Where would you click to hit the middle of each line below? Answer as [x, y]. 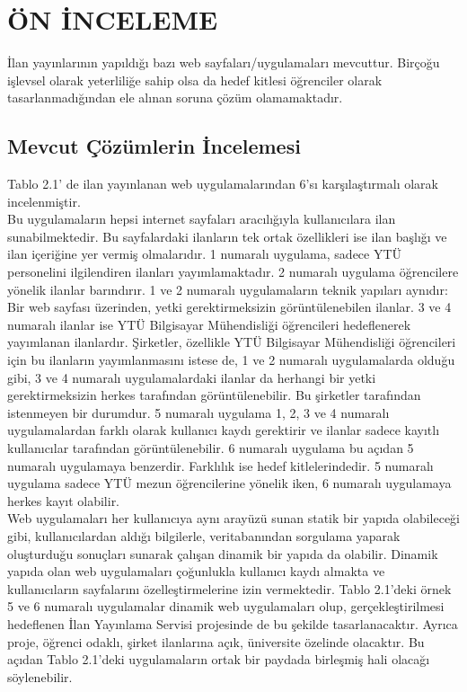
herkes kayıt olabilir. [64, 500]
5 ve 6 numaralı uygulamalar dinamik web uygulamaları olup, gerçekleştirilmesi [226, 606]
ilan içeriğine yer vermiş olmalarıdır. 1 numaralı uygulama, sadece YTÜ [205, 254]
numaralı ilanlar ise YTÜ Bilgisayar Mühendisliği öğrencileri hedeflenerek [209, 324]
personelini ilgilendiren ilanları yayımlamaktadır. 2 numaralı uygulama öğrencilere [233, 272]
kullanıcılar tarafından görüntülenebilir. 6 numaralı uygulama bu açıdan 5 [211, 448]
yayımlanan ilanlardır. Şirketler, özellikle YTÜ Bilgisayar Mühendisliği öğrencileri [232, 342]
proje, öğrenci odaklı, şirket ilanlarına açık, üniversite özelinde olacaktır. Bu [216, 641]
